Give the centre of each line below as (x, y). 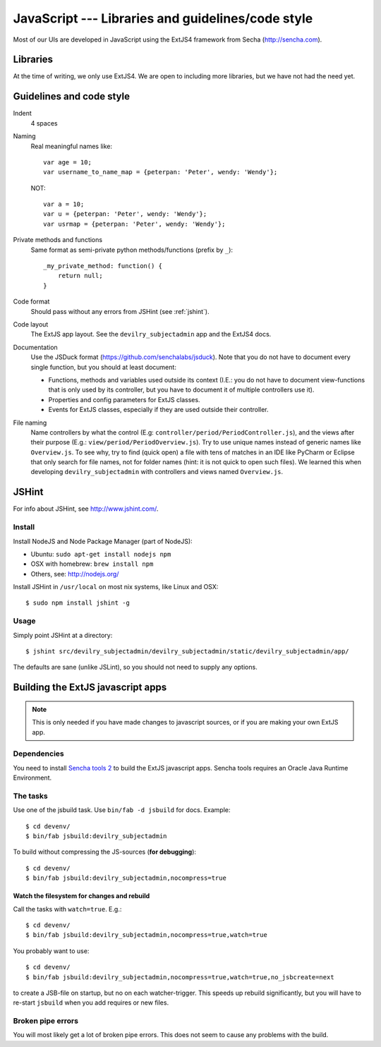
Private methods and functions (58, 240)
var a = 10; (64, 204)
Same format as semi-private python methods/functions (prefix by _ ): (132, 250)
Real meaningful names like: (72, 146)
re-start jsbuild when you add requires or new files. (91, 1003)
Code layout (31, 324)
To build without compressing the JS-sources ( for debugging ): (105, 852)
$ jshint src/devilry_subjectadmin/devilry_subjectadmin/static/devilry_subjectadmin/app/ (187, 652)
